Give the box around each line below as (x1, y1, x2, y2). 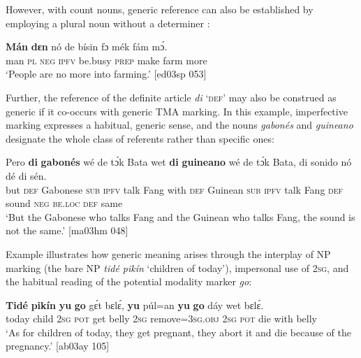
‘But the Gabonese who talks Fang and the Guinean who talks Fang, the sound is (6, 209, 355, 224)
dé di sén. (6, 168, 47, 182)
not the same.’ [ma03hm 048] (6, 223, 128, 238)
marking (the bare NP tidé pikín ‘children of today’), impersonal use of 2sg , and (6, 260, 349, 275)
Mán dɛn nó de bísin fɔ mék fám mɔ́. (6, 39, 168, 54)
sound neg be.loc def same (6, 196, 123, 210)
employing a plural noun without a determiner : (6, 15, 210, 30)
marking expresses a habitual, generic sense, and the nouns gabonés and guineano (6, 117, 353, 132)
